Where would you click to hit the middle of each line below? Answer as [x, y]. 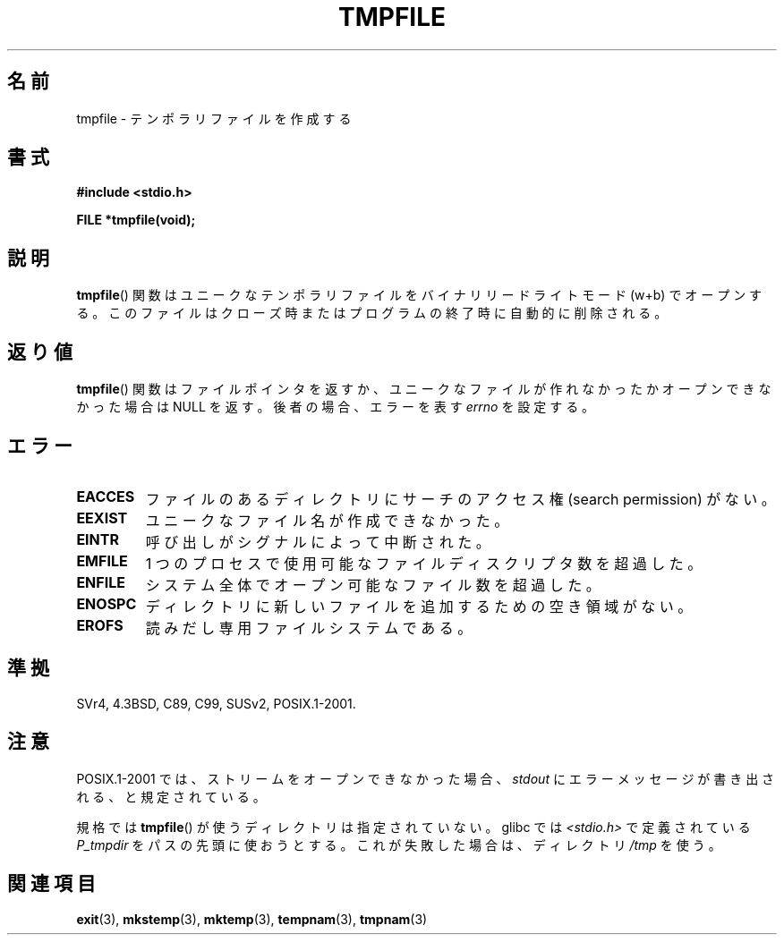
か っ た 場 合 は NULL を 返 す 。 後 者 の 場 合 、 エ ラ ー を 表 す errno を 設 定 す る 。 [336, 407]
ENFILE [101, 582]
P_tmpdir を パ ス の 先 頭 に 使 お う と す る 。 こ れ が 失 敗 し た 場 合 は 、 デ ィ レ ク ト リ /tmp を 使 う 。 [399, 844]
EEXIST [102, 518]
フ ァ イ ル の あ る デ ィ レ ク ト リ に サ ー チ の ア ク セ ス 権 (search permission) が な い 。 [460, 499]
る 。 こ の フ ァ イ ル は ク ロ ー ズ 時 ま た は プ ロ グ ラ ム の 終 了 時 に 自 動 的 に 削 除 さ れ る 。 [372, 313]
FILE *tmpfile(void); [136, 220]
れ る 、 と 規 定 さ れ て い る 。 [171, 796]
